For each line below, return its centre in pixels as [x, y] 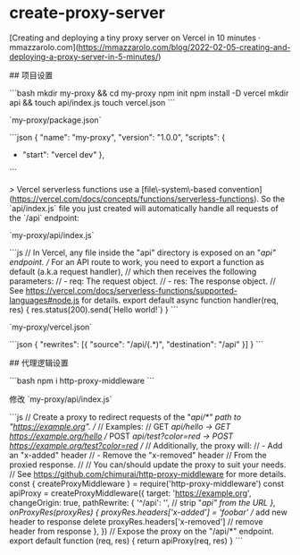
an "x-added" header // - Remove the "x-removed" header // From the [138, 455]
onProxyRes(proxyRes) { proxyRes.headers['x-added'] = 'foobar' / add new [148, 512]
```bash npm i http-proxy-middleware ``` [82, 380]
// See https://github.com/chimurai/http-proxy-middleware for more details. [148, 474]
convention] [240, 189]
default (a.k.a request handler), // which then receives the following [133, 271]
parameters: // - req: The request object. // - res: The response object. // [142, 281]
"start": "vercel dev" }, [63, 154]
